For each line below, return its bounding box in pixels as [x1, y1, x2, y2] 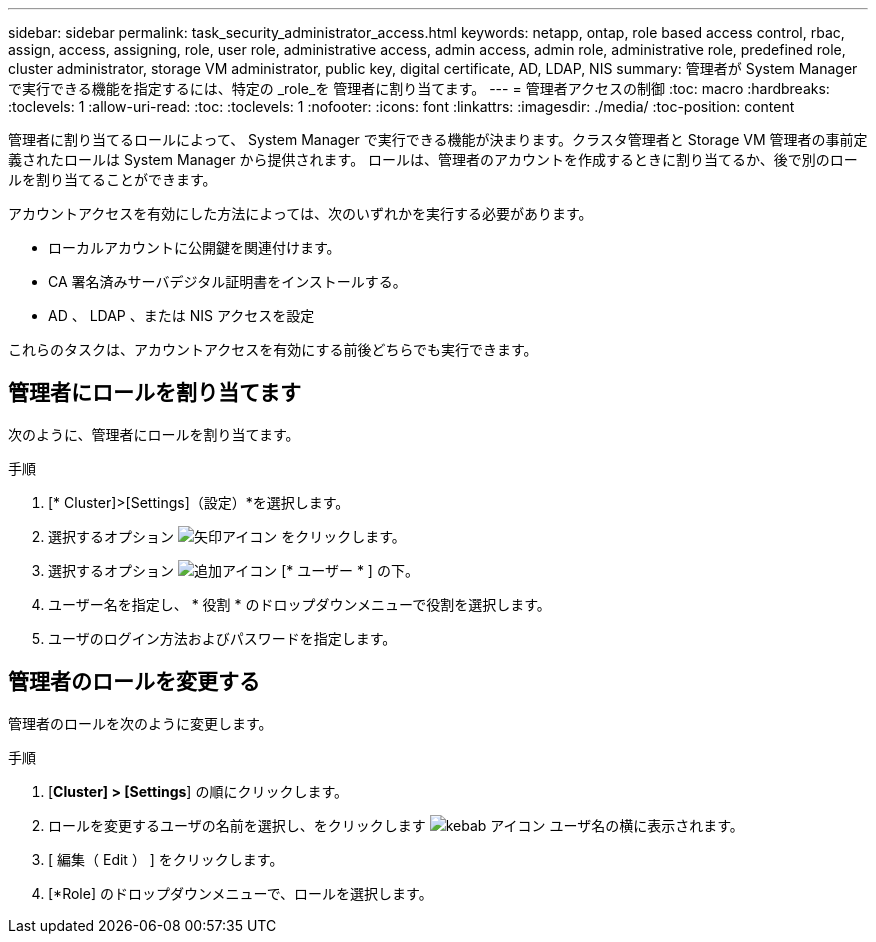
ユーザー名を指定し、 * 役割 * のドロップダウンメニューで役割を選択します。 [48, 595, 551, 613]
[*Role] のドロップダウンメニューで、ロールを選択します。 [48, 884, 433, 902]
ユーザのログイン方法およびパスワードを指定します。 [48, 629, 397, 647]
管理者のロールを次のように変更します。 [8, 714, 273, 732]
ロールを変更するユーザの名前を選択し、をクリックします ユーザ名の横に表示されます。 [48, 816, 744, 834]
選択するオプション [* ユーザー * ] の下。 [48, 561, 419, 579]
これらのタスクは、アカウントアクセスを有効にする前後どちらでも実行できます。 [8, 341, 538, 358]
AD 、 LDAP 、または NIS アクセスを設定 [48, 307, 315, 324]
